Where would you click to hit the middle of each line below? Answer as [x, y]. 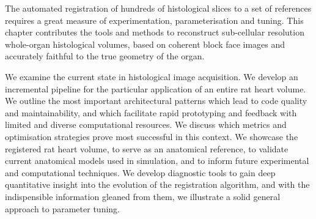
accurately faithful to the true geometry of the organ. [105, 56]
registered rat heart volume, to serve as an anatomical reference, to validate [147, 148]
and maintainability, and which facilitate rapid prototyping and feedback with [151, 112]
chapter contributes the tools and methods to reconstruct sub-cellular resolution [155, 32]
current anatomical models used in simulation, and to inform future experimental [157, 161]
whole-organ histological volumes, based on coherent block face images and [145, 44]
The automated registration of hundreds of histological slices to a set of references [158, 8]
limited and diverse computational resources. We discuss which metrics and [146, 124]
